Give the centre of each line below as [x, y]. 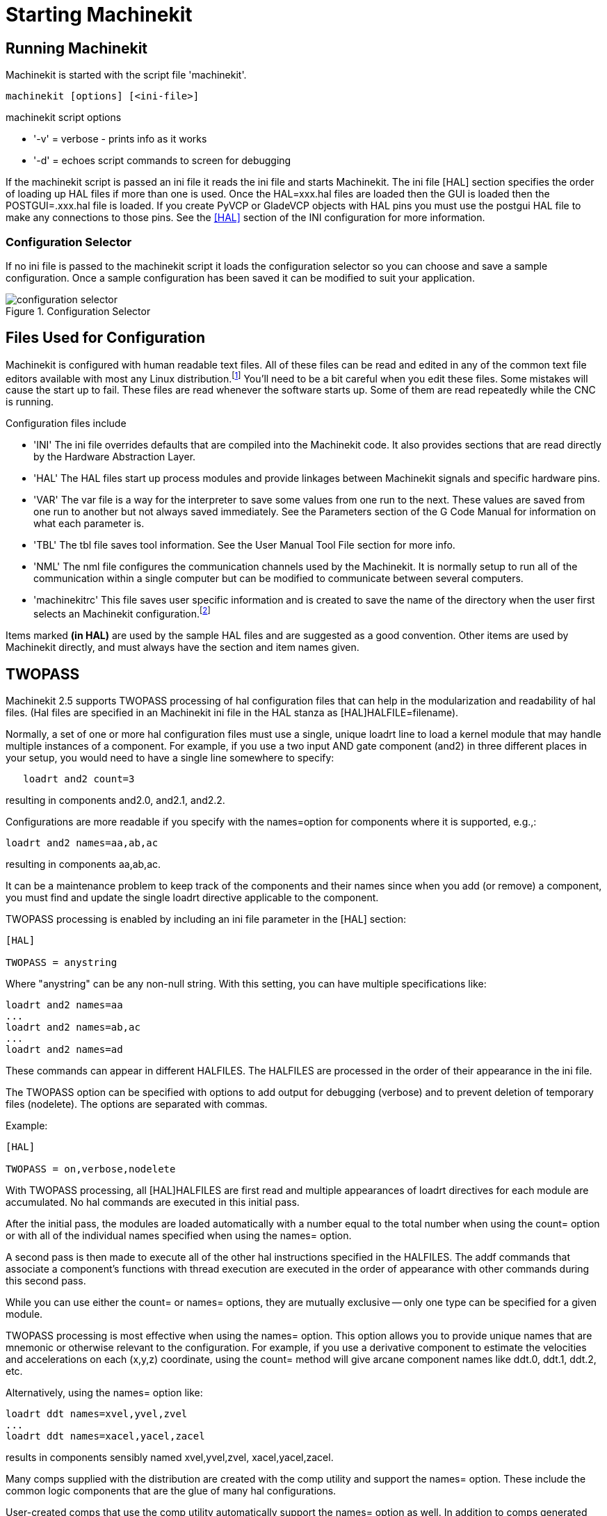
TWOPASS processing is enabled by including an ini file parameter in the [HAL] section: [206, 919]
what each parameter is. [89, 524]
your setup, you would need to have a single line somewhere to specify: [170, 757]
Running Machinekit [77, 48]
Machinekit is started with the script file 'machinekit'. [126, 75]
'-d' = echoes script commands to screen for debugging [162, 161]
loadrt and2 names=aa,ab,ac [82, 842]
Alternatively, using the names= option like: [104, 1392]
